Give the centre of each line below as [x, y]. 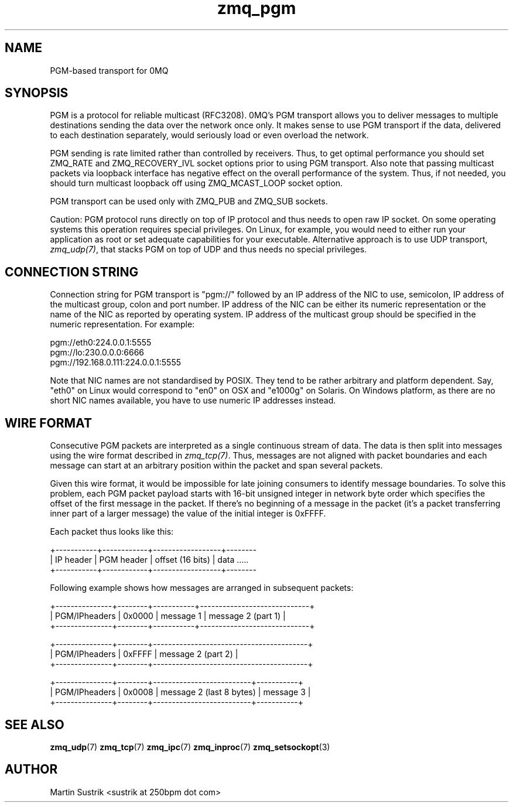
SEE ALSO [35, 724]
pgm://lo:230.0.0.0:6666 [97, 353]
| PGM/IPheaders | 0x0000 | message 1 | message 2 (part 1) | [168, 616]
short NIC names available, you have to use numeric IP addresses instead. [193, 401]
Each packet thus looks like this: [112, 532]
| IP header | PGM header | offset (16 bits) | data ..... [149, 560]
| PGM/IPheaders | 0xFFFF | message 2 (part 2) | [144, 654]
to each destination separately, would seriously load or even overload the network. [209, 135]
